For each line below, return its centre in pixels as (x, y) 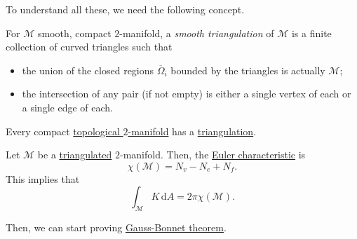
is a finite (311, 33)
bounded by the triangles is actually (248, 70)
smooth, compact (74, 33)
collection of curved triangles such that (89, 47)
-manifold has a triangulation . (192, 131)
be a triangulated (75, 155)
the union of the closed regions (88, 70)
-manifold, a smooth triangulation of (197, 33)
